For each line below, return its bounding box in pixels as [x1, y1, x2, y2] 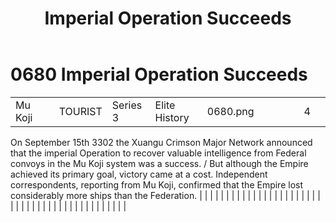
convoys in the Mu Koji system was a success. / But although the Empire [10, 157, 309, 169]
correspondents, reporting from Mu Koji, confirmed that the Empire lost [10, 178, 304, 191]
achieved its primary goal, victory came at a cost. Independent [10, 168, 268, 180]
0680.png [206, 104, 255, 118]
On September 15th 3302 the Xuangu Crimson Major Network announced [10, 136, 313, 148]
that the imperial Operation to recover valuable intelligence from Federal [10, 147, 307, 159]
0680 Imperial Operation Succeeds [10, 63, 308, 86]
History [154, 110, 190, 124]
